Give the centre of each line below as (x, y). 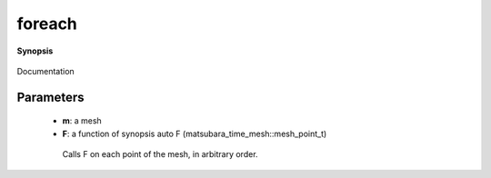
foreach (47, 24)
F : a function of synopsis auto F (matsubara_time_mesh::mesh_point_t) (195, 133)
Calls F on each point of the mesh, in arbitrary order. (160, 154)
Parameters (50, 97)
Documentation (45, 71)
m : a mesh (82, 121)
